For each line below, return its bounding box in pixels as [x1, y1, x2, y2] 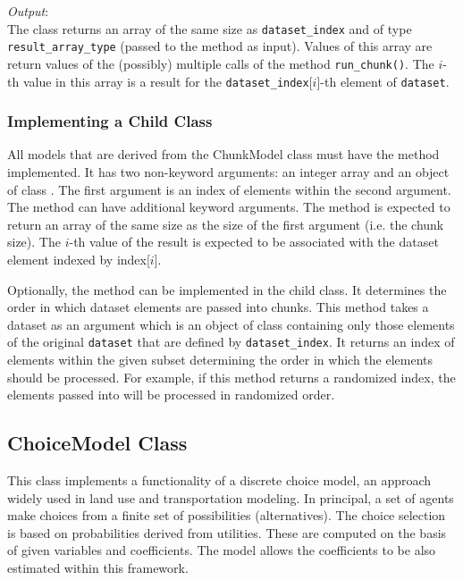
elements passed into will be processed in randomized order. [7, 385, 335, 404]
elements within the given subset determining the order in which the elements [7, 350, 433, 369]
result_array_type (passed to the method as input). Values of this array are [7, 37, 433, 55]
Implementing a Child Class [7, 110, 213, 132]
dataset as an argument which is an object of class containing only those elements [7, 315, 455, 333]
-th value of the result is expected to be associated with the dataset [69, 232, 439, 251]
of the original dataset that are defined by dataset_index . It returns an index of [7, 332, 455, 351]
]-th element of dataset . [316, 71, 450, 90]
